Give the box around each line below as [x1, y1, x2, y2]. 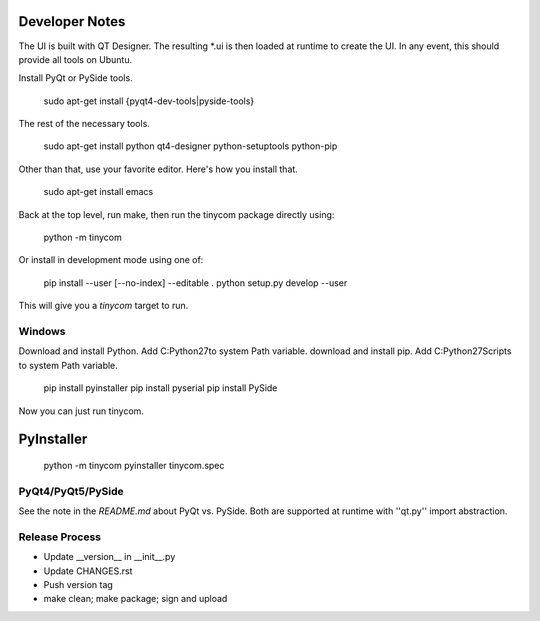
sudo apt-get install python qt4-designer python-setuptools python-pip [43, 140, 338, 152]
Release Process [18, 530, 102, 544]
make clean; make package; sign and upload [43, 593, 228, 605]
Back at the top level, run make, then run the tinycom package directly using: [18, 208, 335, 220]
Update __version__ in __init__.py [43, 551, 176, 563]
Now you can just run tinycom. [18, 405, 145, 417]
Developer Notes [18, 13, 126, 30]
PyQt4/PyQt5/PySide [18, 484, 124, 498]
